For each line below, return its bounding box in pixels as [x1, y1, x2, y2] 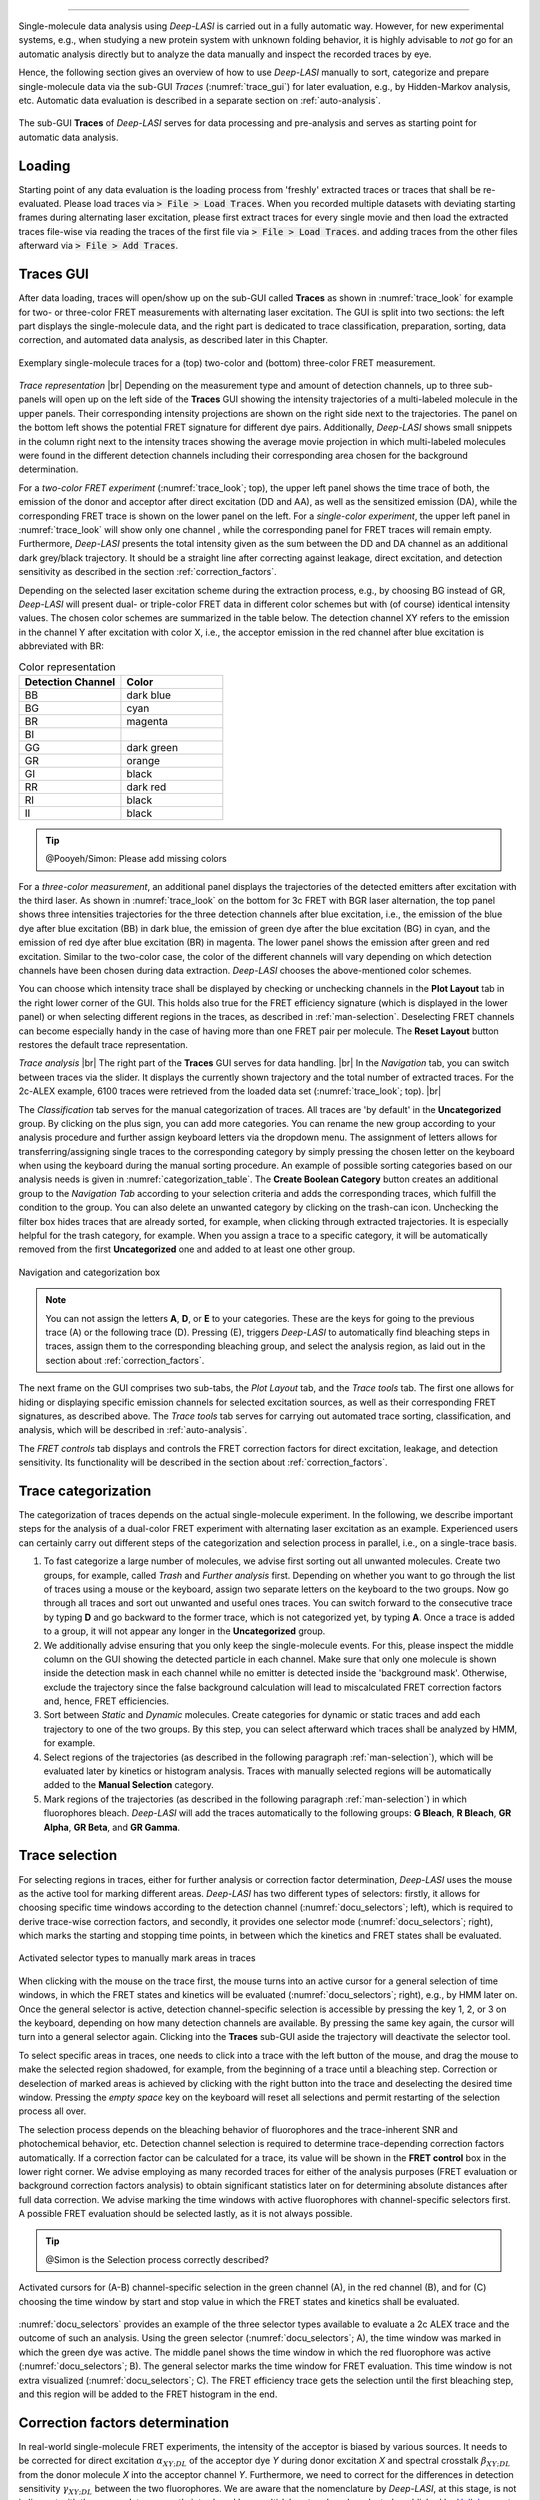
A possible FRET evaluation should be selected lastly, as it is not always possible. [18, 2208, 354, 2220]
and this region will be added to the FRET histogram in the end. [18, 2388, 278, 2400]
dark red [126, 780, 167, 794]
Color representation [18, 660, 116, 674]
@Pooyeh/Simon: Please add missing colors [45, 853, 227, 865]
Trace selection [18, 1847, 118, 1864]
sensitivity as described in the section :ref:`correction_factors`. [18, 566, 277, 578]
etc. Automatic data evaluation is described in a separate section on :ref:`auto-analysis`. [18, 94, 382, 106]
